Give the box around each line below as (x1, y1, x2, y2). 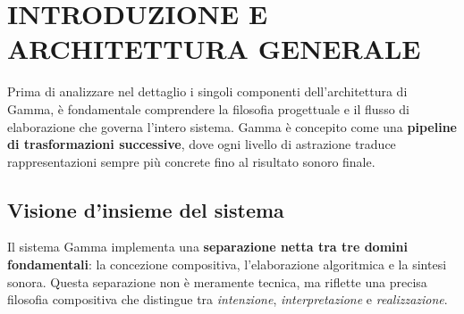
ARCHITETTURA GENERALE (7, 30, 421, 67)
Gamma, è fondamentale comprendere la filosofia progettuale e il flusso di (7, 99, 409, 118)
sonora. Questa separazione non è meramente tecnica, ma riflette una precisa (7, 272, 427, 291)
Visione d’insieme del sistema (7, 195, 284, 223)
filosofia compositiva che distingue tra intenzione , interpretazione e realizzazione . (7, 290, 448, 309)
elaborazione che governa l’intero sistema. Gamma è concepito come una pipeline (7, 117, 457, 136)
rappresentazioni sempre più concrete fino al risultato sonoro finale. (7, 152, 375, 170)
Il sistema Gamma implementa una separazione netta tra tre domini (7, 237, 408, 256)
